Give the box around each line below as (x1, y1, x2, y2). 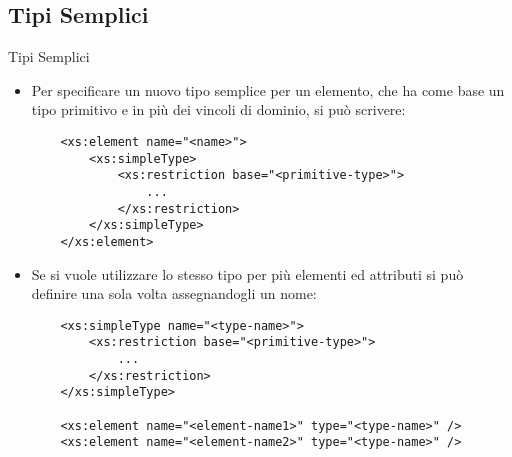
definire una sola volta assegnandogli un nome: (31, 283, 317, 304)
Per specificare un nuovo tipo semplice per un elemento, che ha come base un (31, 79, 505, 100)
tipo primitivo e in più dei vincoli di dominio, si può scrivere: (31, 99, 406, 120)
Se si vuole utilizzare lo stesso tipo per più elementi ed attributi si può (31, 263, 464, 284)
